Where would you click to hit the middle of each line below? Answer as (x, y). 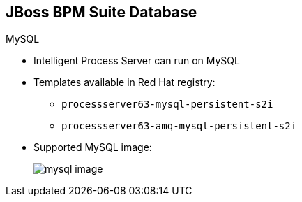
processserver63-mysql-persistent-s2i (167, 104)
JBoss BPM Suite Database (101, 12)
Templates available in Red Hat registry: (124, 82)
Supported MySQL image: (93, 147)
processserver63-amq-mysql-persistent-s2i (179, 126)
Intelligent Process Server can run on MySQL (137, 61)
